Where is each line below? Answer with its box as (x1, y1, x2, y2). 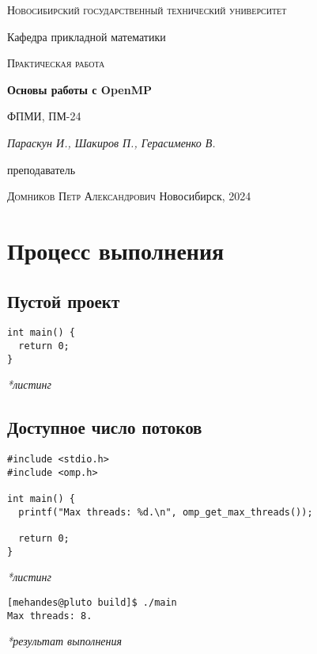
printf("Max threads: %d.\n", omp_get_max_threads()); (18, 506, 313, 518)
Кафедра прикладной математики (7, 28, 166, 44)
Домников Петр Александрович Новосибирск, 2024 (7, 188, 251, 204)
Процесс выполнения (7, 234, 225, 266)
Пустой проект (7, 288, 120, 313)
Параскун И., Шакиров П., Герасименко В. (7, 134, 216, 150)
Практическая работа (7, 55, 105, 71)
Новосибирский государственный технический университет (7, 2, 287, 17)
